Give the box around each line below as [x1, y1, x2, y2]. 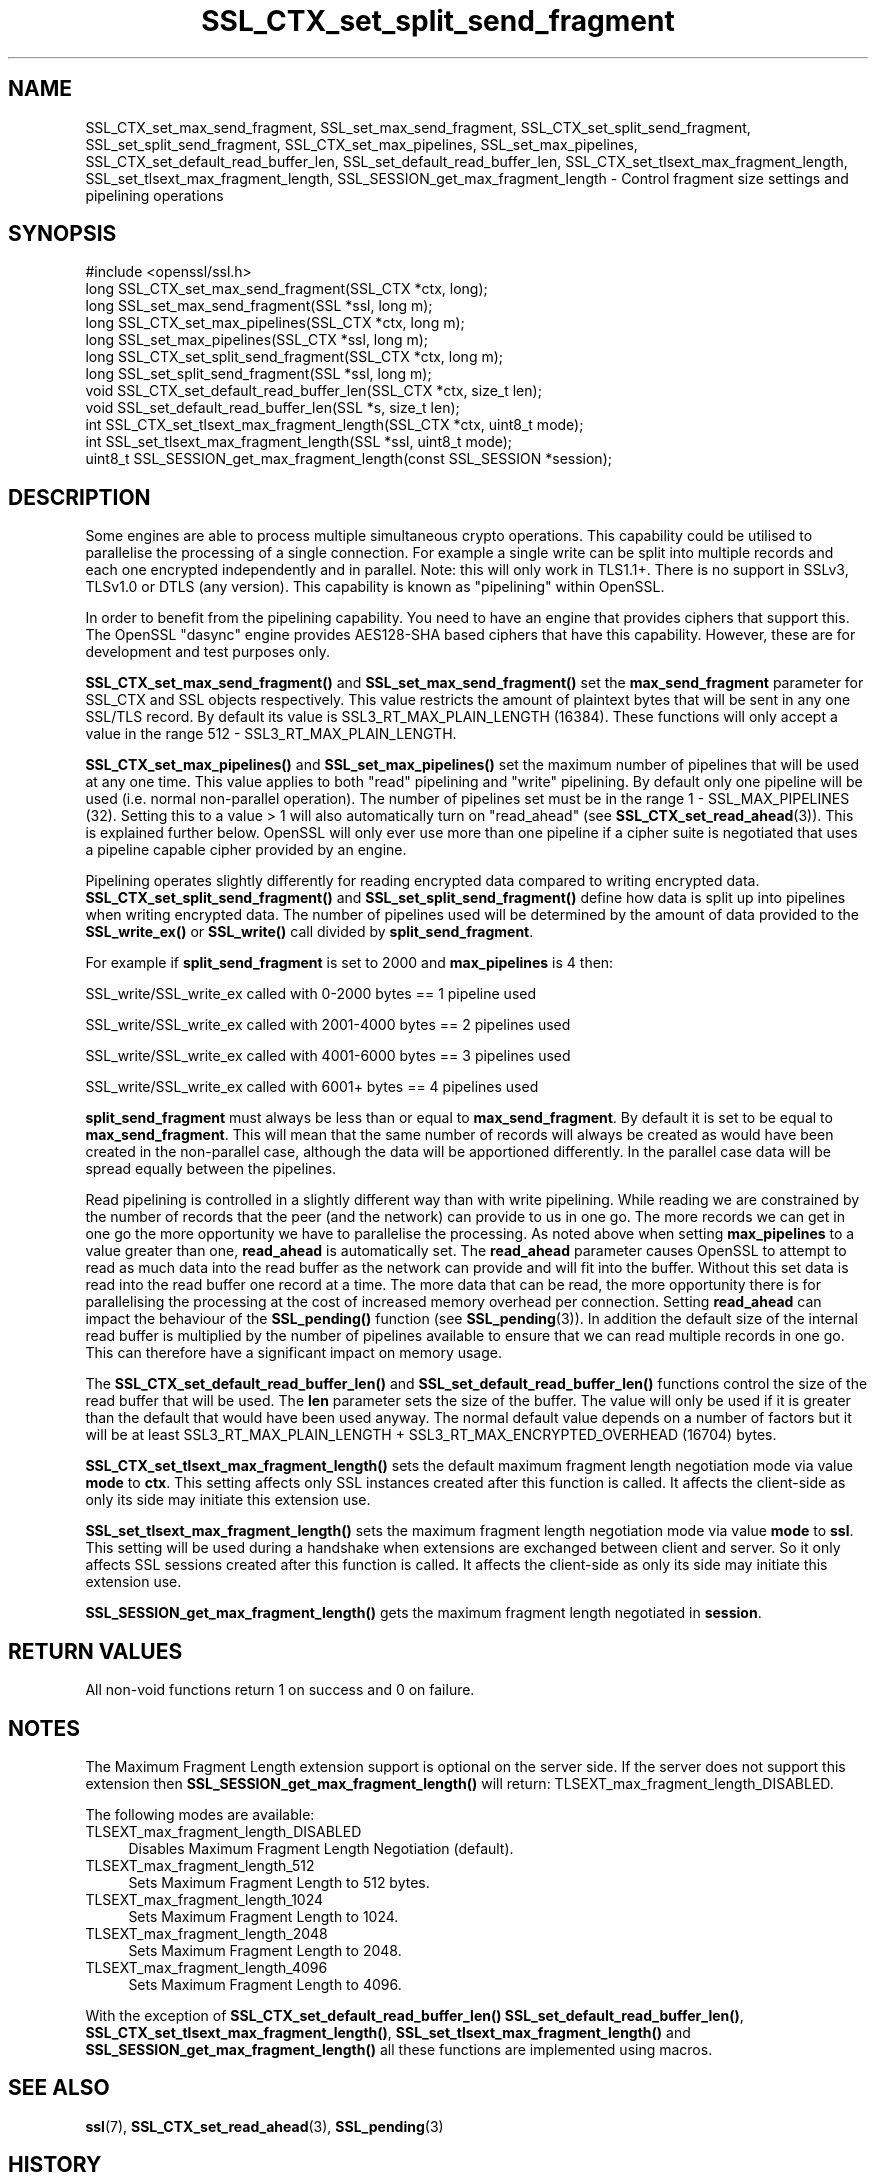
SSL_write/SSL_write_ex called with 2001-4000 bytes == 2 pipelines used [85, 1016, 571, 1034]
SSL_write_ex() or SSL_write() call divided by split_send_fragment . [85, 923, 534, 941]
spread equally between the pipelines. [85, 1160, 337, 1178]
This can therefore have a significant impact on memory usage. [85, 1344, 502, 1362]
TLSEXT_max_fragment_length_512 [85, 1856, 315, 1874]
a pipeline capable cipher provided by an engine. [85, 841, 407, 859]
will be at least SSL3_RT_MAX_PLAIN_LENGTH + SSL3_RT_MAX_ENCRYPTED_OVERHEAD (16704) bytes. [85, 1426, 777, 1444]
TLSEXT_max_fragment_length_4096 [85, 1958, 328, 1976]
